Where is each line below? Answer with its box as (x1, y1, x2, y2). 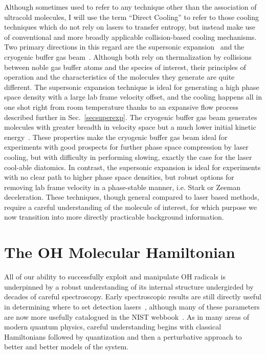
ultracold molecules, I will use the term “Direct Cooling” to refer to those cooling (4, 11, 259, 22)
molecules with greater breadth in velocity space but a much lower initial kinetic (4, 122, 256, 132)
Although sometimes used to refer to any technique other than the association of (4, 2, 257, 12)
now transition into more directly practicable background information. (4, 211, 224, 222)
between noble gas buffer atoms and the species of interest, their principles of (4, 61, 246, 72)
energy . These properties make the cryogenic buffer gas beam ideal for (4, 131, 228, 142)
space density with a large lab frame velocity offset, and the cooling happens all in (4, 91, 262, 102)
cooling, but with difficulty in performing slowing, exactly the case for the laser (4, 151, 252, 162)
